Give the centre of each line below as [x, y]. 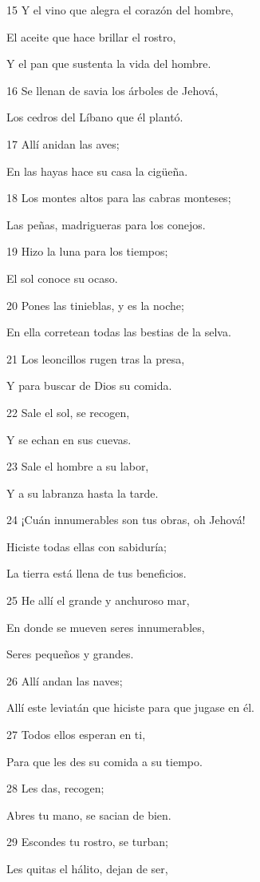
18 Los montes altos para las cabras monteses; [119, 198]
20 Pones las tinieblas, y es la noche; [95, 305]
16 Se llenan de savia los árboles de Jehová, [112, 90]
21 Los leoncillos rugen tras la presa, [96, 358]
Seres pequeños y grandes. [70, 654]
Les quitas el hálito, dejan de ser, [87, 868]
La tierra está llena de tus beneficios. [97, 573]
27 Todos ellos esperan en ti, [76, 735]
